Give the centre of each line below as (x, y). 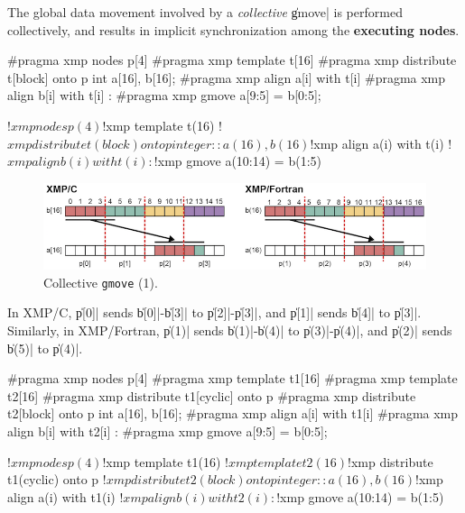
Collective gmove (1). (101, 282)
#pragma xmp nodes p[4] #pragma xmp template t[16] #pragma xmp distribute (232, 60)
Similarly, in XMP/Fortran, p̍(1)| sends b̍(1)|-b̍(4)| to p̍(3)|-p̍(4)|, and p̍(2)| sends (230, 330)
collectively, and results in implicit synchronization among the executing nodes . (233, 29)
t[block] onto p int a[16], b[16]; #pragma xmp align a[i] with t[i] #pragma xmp (227, 77)
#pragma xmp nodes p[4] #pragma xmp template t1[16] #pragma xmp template (232, 378)
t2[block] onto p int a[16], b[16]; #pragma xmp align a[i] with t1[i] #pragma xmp (233, 413)
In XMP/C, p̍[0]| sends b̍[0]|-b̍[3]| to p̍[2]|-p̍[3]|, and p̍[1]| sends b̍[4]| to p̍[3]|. (214, 312)
